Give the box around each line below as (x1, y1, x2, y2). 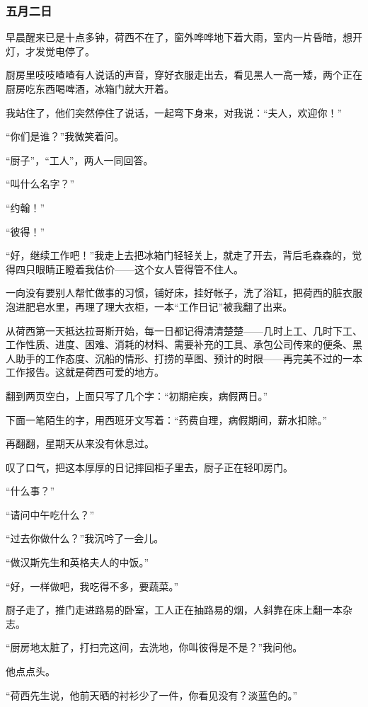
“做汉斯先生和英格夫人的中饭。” (6, 555, 149, 570)
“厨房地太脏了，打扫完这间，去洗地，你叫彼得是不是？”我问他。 (6, 640, 303, 655)
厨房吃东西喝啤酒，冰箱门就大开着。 (6, 81, 174, 96)
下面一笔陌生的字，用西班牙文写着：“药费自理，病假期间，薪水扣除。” (6, 412, 328, 427)
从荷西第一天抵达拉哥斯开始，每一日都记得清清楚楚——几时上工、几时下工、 (6, 323, 362, 338)
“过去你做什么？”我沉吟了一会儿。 (6, 531, 164, 546)
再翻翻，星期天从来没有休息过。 (6, 436, 154, 451)
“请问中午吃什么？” (6, 507, 95, 522)
